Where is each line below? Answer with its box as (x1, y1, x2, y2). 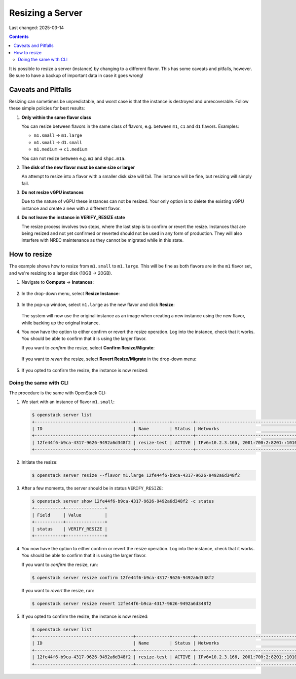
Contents (9, 34, 29, 39)
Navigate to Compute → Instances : (21, 279, 94, 285)
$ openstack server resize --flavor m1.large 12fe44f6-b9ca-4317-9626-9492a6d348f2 (32, 473, 240, 478)
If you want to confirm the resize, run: (21, 562, 98, 567)
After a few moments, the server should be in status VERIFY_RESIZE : (21, 485, 163, 491)
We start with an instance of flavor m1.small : (21, 399, 115, 405)
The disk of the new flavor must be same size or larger (21, 164, 135, 170)
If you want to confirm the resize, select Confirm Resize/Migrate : (21, 344, 155, 350)
